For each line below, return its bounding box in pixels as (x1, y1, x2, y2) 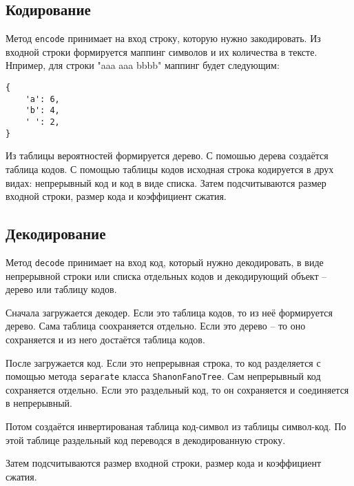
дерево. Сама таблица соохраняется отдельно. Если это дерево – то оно (6, 318, 306, 333)
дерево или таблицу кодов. (6, 282, 117, 296)
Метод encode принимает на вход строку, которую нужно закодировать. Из (6, 31, 321, 45)
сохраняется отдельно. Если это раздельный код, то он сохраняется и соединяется (6, 382, 349, 396)
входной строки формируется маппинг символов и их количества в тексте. (6, 44, 317, 59)
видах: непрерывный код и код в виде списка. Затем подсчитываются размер (6, 175, 326, 190)
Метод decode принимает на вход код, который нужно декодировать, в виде (6, 254, 324, 269)
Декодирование (6, 223, 106, 244)
